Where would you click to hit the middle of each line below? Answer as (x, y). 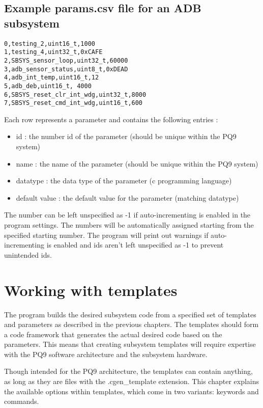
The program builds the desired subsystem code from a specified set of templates (130, 314)
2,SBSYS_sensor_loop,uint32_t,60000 (66, 60)
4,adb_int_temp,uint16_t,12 (52, 78)
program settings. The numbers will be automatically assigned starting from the (129, 225)
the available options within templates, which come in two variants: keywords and (131, 391)
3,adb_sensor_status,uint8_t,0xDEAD (66, 69)
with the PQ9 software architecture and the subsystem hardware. (106, 354)
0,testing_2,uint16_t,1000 (50, 44)
